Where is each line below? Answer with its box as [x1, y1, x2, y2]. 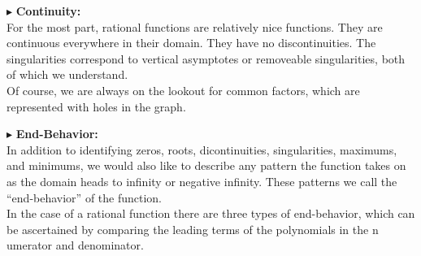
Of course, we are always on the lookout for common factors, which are [7, 81, 360, 98]
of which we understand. [7, 66, 128, 83]
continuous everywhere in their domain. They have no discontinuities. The [7, 34, 376, 51]
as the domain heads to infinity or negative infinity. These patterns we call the [7, 172, 397, 189]
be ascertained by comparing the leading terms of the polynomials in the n [7, 220, 379, 237]
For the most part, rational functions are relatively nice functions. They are [7, 18, 383, 35]
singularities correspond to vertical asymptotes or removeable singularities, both [7, 50, 406, 67]
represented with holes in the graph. [7, 98, 186, 115]
